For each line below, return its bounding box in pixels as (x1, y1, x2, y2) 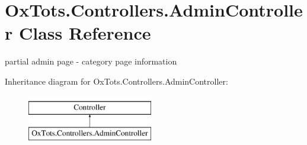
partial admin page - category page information (5, 55, 177, 67)
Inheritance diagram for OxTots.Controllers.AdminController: (5, 75, 228, 87)
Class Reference (18, 21, 151, 45)
